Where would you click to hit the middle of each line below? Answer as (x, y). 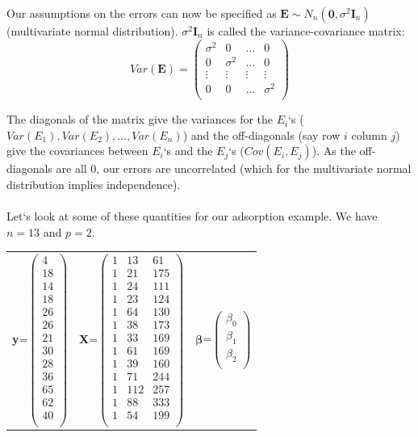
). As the (334, 151)
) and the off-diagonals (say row (261, 134)
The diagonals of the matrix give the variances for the (140, 119)
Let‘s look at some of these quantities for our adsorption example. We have (192, 216)
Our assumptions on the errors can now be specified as (142, 13)
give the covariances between (77, 151)
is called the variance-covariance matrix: (306, 31)
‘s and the (188, 151)
